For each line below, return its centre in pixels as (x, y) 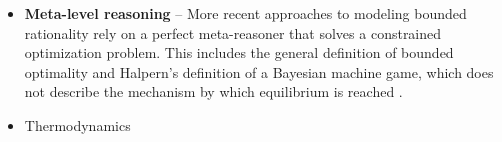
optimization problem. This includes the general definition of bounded (239, 52)
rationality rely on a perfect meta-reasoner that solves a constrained (233, 32)
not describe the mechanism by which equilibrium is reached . (213, 91)
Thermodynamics (77, 124)
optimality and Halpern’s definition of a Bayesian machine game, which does (259, 71)
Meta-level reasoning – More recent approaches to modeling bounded (245, 13)
